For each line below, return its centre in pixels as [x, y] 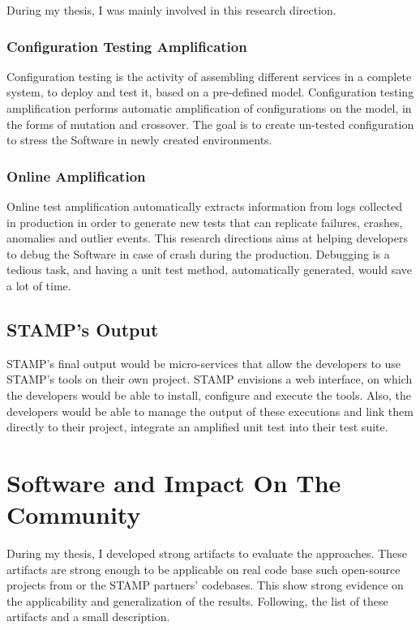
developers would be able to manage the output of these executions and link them [210, 411]
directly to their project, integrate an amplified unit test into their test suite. [197, 427]
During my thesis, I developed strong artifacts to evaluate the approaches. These [207, 553]
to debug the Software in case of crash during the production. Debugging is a [198, 253]
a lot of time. [39, 285]
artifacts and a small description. [88, 617]
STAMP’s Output [83, 329]
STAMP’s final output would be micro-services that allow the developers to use [204, 363]
